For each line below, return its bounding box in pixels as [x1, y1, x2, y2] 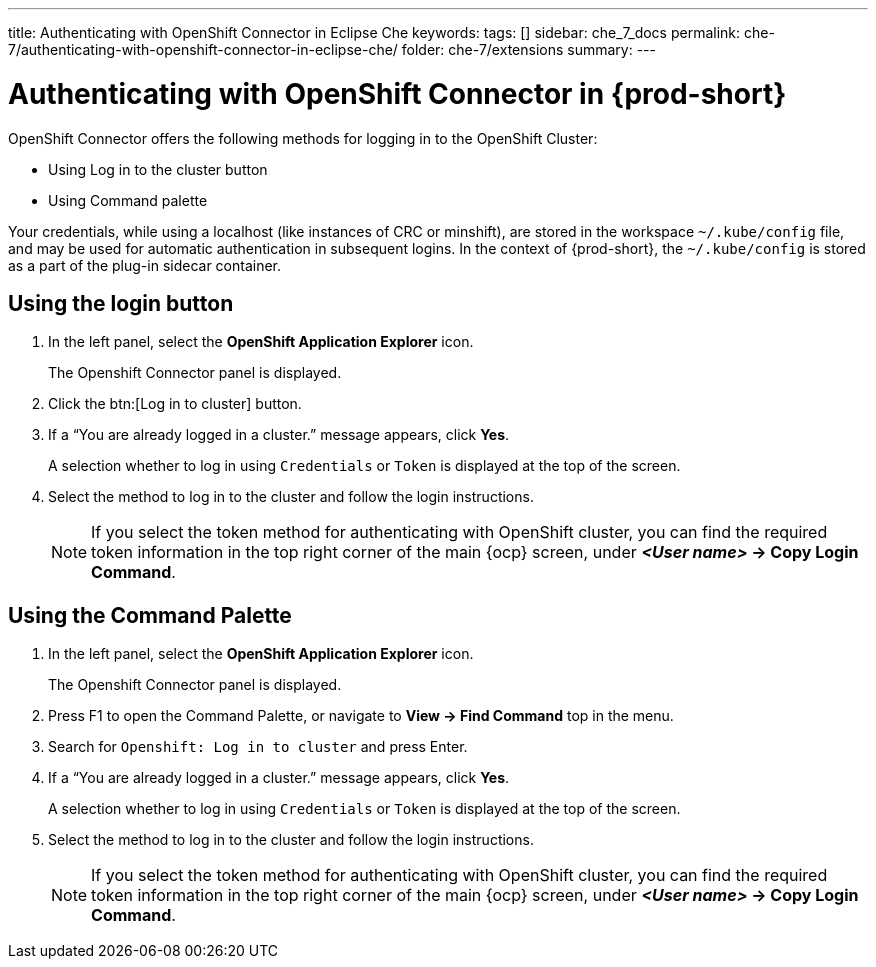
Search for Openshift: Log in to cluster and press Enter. [48, 738, 468, 756]
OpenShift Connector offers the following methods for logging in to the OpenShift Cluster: [8, 129, 598, 147]
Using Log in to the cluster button [48, 160, 268, 178]
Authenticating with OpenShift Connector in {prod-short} [8, 76, 787, 111]
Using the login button [8, 290, 234, 316]
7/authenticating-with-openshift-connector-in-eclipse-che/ [8, 41, 398, 58]
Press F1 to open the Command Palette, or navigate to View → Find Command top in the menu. [48, 707, 674, 725]
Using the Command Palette [8, 602, 292, 628]
